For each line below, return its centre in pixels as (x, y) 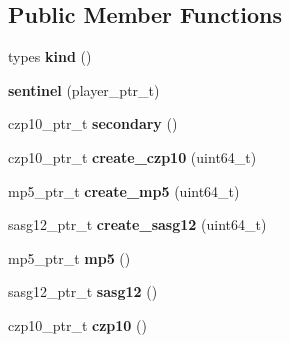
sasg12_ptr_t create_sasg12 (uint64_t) (137, 224)
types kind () (50, 56)
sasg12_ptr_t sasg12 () (83, 291)
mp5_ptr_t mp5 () (69, 257)
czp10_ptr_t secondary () (93, 123)
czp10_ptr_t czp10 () (77, 324)
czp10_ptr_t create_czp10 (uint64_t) (132, 156)
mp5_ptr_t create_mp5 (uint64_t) (124, 190)
